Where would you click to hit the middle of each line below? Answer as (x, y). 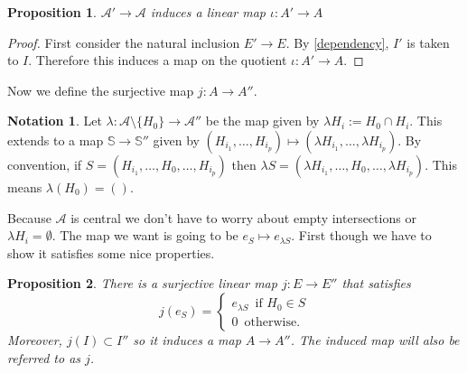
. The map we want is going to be (145, 235)
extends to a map (56, 140)
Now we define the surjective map (101, 90)
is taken (428, 42)
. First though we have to (361, 235)
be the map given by (262, 121)
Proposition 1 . (52, 12)
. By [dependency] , (337, 42)
